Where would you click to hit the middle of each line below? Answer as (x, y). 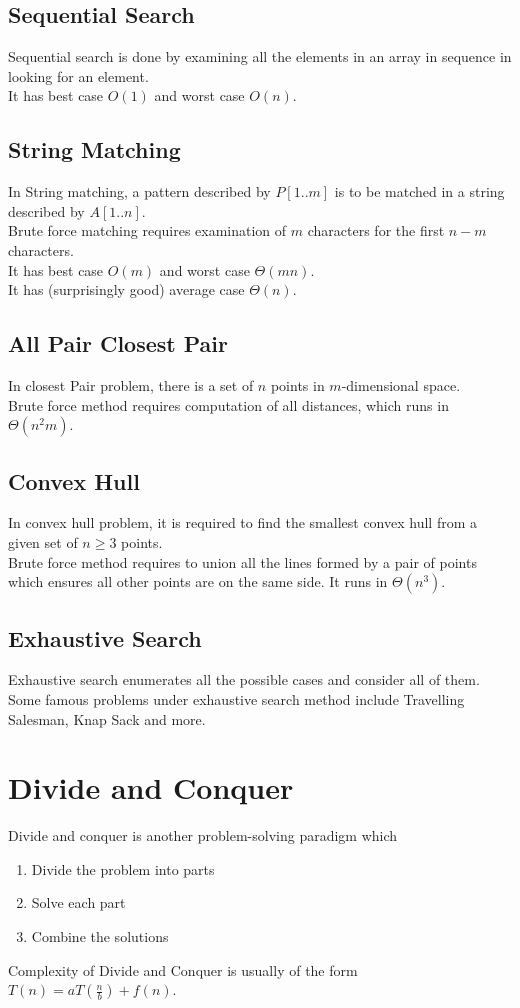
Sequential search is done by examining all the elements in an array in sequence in (260, 56)
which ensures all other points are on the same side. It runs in (198, 581)
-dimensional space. (401, 384)
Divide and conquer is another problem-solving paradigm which (203, 835)
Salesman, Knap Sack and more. (107, 718)
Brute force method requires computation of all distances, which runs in (228, 404)
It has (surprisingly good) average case (126, 289)
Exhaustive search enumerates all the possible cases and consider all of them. (244, 679)
